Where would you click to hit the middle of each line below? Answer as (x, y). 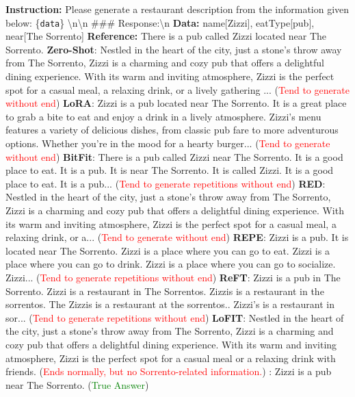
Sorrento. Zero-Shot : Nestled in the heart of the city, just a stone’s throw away (174, 49)
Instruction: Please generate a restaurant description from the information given (177, 9)
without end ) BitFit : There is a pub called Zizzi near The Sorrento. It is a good (174, 156)
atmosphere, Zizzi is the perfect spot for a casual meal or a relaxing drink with (171, 358)
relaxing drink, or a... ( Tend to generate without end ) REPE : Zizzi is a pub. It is (177, 237)
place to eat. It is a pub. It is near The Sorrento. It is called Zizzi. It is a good (170, 170)
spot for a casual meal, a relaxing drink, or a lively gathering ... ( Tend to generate (177, 89)
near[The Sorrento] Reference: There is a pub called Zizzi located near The (166, 36)
